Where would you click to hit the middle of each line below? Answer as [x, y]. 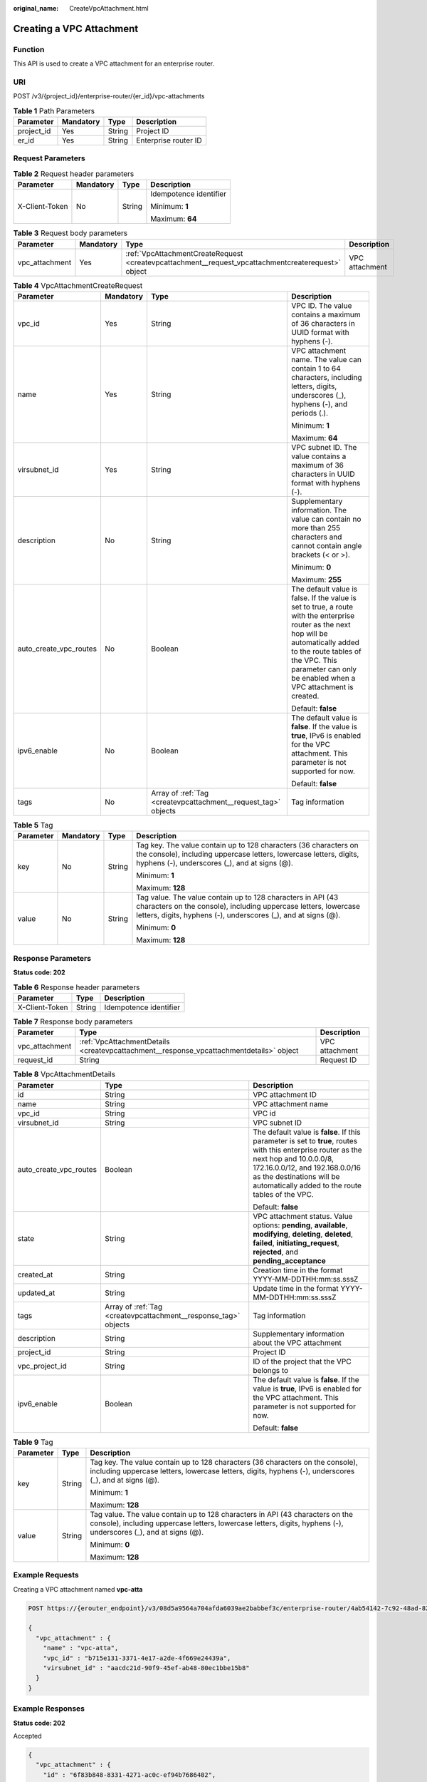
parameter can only [324, 669]
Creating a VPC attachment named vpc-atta [78, 1589]
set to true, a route [322, 607]
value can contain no [326, 519]
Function [29, 49]
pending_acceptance [290, 1260]
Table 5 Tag [33, 825]
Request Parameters [49, 158]
